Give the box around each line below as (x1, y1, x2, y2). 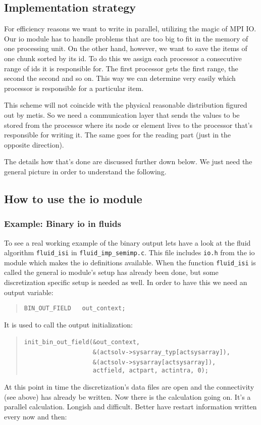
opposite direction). (4, 139, 64, 150)
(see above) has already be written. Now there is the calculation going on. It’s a (4, 391, 251, 402)
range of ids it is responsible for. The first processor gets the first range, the (4, 63, 238, 73)
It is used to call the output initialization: (4, 319, 133, 329)
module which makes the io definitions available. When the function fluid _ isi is (4, 257, 256, 267)
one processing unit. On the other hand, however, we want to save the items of (4, 43, 247, 54)
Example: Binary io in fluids (4, 217, 121, 230)
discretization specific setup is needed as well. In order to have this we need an (4, 277, 247, 288)
